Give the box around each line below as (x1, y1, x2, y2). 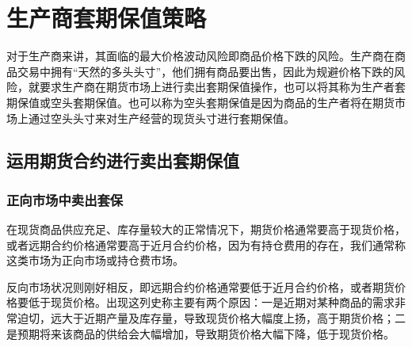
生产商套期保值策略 (6, 2, 207, 34)
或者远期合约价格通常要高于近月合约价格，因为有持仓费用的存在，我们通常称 (6, 236, 406, 253)
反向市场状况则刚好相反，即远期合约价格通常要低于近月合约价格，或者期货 (6, 278, 395, 295)
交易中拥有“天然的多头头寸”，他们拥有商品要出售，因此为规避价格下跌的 (17, 63, 395, 79)
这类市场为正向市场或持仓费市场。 (6, 252, 184, 269)
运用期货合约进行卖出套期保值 (6, 148, 239, 173)
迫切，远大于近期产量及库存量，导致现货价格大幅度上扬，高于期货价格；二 (17, 310, 406, 326)
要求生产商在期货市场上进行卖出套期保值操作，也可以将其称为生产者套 (39, 78, 406, 95)
